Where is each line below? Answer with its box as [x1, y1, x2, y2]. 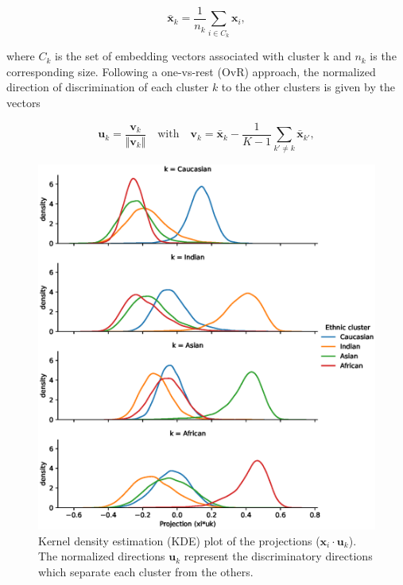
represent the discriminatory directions [184, 548, 373, 564]
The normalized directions [38, 548, 165, 564]
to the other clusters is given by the [221, 79, 395, 95]
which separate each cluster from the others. [38, 564, 254, 580]
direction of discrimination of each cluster [6, 79, 209, 95]
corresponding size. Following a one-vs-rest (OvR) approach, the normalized [6, 63, 376, 79]
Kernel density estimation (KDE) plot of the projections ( [38, 532, 320, 548]
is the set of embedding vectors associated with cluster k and [55, 48, 351, 64]
